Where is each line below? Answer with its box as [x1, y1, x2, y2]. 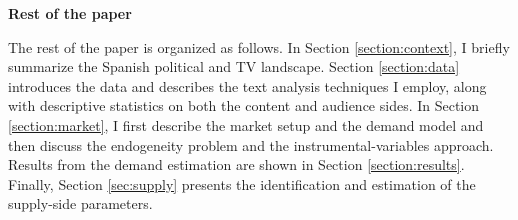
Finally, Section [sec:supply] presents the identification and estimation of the [8, 173, 476, 194]
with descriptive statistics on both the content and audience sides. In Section [8, 95, 480, 116]
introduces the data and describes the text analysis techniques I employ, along [8, 75, 487, 96]
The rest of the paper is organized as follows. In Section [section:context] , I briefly [8, 36, 510, 57]
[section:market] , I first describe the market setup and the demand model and [8, 114, 484, 135]
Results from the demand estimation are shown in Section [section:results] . [8, 154, 465, 175]
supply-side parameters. [8, 193, 153, 214]
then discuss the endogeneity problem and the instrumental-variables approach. [8, 134, 494, 155]
